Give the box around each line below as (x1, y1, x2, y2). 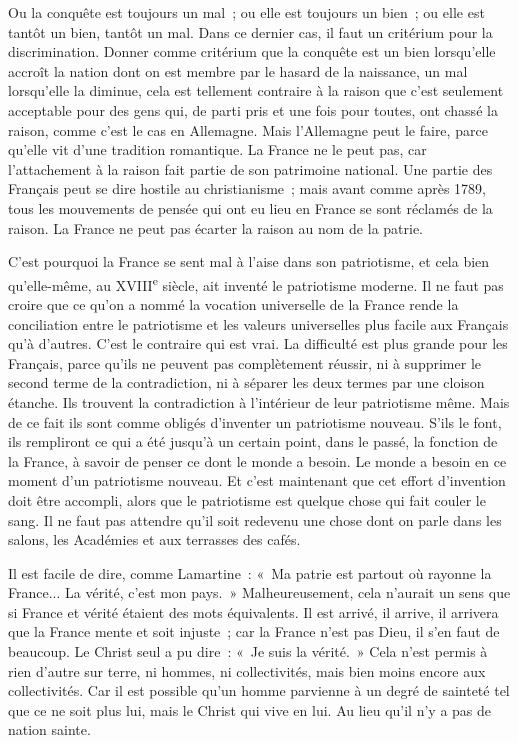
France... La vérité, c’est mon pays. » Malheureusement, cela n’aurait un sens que (8, 582, 511, 603)
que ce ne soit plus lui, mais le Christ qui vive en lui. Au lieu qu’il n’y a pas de (8, 699, 492, 720)
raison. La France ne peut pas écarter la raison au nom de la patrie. (8, 217, 424, 238)
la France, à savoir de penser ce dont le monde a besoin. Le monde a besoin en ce (8, 450, 507, 471)
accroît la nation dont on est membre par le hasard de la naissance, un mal (8, 60, 468, 81)
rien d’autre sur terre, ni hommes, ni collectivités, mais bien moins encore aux (8, 660, 486, 681)
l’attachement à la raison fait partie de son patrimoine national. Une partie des (8, 158, 493, 179)
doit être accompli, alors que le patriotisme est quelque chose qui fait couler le (8, 489, 486, 510)
